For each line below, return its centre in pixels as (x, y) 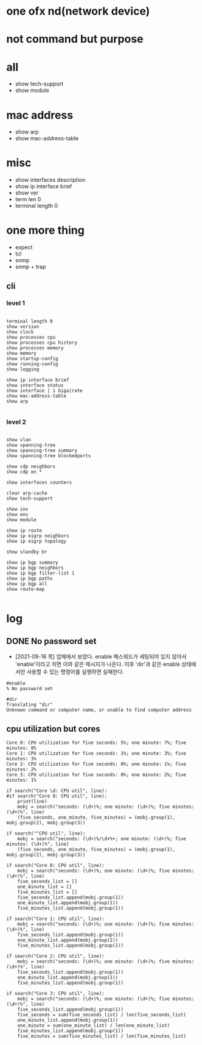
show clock (20, 332)
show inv (17, 509)
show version (23, 326)
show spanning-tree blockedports (49, 456)
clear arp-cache (27, 493)
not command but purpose (75, 39)
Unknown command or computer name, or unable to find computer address (99, 710)
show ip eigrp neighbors (38, 536)
